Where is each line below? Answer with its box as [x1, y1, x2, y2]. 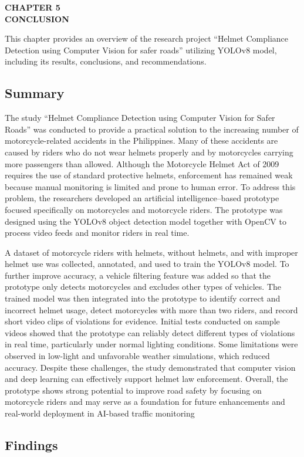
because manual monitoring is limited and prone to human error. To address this [5, 180, 296, 192]
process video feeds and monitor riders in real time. [5, 226, 190, 239]
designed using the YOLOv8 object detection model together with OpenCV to [5, 215, 286, 227]
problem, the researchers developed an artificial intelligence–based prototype [5, 192, 279, 204]
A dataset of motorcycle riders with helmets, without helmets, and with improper [5, 246, 298, 258]
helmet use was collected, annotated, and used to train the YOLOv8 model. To [5, 258, 289, 270]
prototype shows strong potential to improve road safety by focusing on [5, 384, 262, 396]
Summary [5, 84, 65, 102]
